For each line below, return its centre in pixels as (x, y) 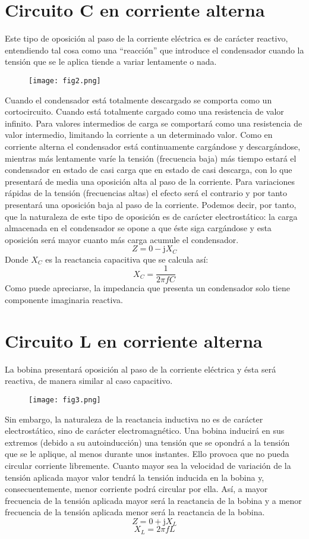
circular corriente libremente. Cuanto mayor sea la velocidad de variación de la (148, 465)
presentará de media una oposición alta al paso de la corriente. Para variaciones (150, 181)
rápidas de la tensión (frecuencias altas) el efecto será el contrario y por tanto (146, 193)
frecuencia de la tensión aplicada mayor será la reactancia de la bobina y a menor (153, 500)
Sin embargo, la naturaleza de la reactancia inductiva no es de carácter (134, 419)
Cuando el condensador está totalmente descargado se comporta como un (138, 100)
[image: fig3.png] (65, 400)
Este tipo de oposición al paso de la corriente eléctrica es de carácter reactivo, (146, 38)
